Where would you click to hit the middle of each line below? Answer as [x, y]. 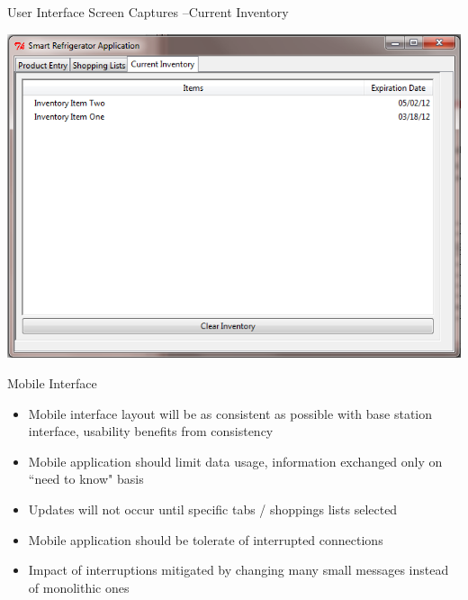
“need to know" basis [86, 479]
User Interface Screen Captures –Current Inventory [148, 12]
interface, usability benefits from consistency [151, 431]
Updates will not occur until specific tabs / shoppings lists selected [213, 509]
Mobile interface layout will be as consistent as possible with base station [230, 413]
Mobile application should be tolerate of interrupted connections [206, 539]
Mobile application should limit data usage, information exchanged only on [235, 461]
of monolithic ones [79, 587]
